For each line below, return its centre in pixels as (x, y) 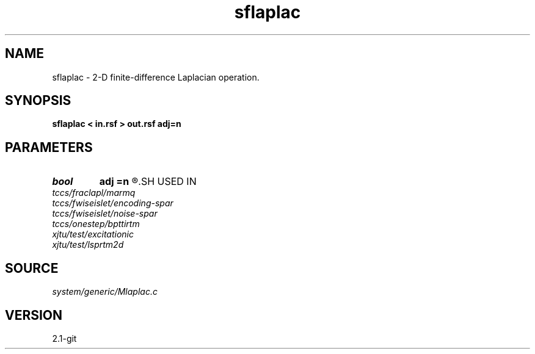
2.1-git (64, 338)
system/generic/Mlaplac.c (105, 292)
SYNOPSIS (38, 101)
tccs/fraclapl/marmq (94, 193)
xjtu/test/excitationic (93, 234)
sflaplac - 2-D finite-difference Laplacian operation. (156, 77)
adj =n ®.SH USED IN (148, 182)
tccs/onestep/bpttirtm (96, 224)
